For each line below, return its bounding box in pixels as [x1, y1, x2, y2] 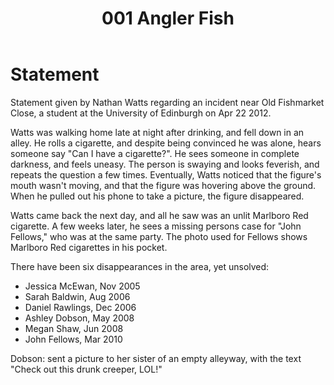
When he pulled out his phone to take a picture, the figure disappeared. [10, 190, 305, 202]
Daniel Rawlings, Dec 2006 [24, 301, 137, 313]
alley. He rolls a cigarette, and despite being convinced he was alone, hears [10, 137, 322, 149]
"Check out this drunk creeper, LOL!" [10, 363, 163, 375]
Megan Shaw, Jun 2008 [24, 322, 124, 334]
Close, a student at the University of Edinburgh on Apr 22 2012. [10, 107, 272, 119]
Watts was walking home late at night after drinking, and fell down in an [10, 126, 305, 138]
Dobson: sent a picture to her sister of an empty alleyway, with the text [10, 352, 302, 364]
